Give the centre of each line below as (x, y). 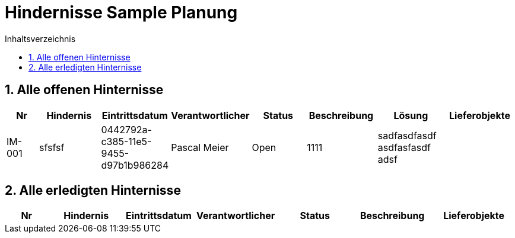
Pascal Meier (200, 147)
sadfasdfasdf (407, 135)
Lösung (411, 115)
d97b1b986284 (135, 165)
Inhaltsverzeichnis (40, 38)
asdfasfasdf (404, 147)
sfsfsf (52, 147)
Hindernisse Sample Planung (121, 12)
